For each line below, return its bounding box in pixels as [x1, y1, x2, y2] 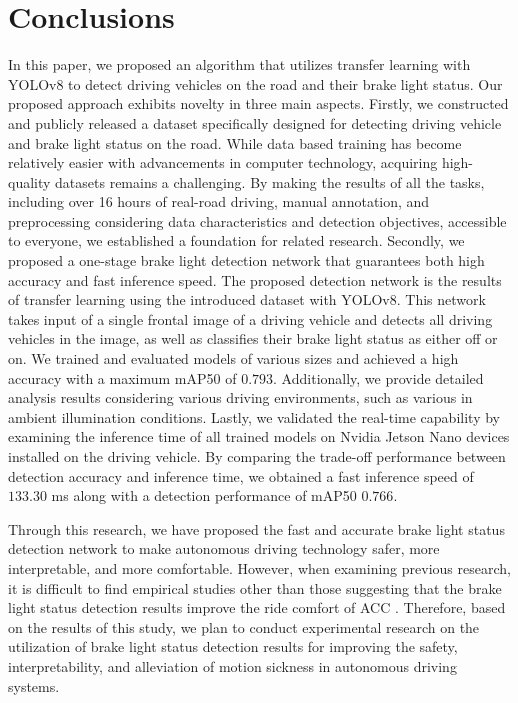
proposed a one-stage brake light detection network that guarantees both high [8, 250, 485, 271]
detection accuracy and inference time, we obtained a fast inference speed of [8, 465, 474, 486]
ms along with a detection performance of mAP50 [51, 485, 357, 506]
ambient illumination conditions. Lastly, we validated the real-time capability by [8, 406, 500, 427]
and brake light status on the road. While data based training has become [8, 132, 462, 153]
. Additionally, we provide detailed [273, 367, 484, 388]
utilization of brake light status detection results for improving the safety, [8, 636, 458, 657]
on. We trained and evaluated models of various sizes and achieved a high [8, 348, 459, 369]
